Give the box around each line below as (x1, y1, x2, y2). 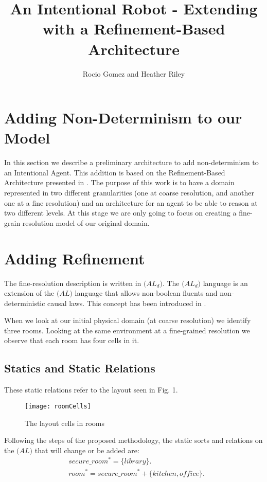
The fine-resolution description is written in (4, 277, 141, 288)
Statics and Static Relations (4, 360, 155, 376)
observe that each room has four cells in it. (4, 335, 139, 346)
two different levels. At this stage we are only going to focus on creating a (4, 207, 237, 218)
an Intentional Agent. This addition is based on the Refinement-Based (4, 167, 225, 177)
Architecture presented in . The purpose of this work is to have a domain (4, 177, 235, 188)
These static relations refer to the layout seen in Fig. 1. (4, 384, 178, 395)
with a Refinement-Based (42, 18, 225, 39)
